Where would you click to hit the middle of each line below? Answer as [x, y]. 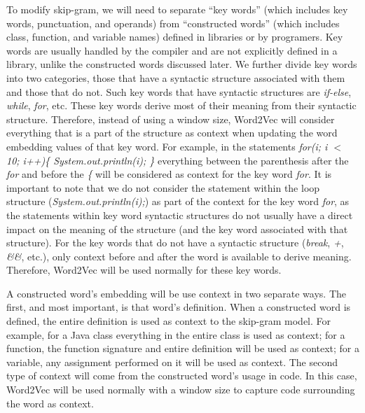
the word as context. [50, 403]
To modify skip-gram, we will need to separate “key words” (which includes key [177, 9]
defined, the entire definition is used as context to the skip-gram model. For [169, 321]
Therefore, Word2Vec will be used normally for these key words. [144, 270]
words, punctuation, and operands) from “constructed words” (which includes [173, 23]
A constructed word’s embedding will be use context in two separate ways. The [177, 293]
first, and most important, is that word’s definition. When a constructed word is [179, 307]
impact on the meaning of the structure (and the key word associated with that [177, 229]
